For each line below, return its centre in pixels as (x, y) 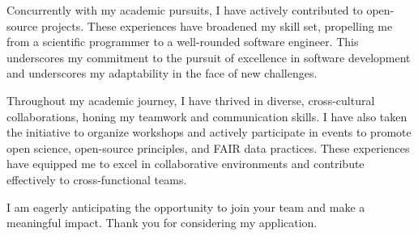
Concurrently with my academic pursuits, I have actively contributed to (185, 10)
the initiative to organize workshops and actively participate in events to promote (209, 132)
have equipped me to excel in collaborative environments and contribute (186, 164)
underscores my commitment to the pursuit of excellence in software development (209, 57)
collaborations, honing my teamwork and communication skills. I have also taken (207, 116)
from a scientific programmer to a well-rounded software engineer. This (183, 42)
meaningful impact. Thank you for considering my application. (162, 223)
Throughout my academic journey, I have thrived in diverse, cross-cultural (191, 100)
